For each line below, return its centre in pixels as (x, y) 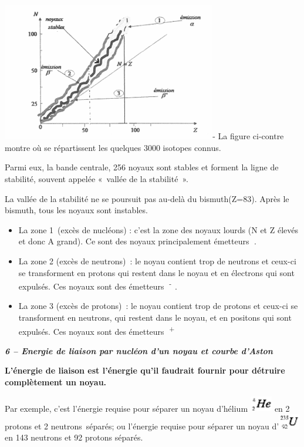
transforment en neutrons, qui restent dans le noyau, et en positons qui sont (155, 317)
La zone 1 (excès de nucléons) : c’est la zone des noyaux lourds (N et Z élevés (158, 229)
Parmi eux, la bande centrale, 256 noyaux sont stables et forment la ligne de (142, 167)
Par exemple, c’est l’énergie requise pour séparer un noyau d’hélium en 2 (147, 408)
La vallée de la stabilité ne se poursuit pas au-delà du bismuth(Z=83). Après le (147, 198)
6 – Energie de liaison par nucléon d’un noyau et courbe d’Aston (139, 350)
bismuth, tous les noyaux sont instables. (76, 210)
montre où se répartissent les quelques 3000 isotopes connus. (113, 147)
